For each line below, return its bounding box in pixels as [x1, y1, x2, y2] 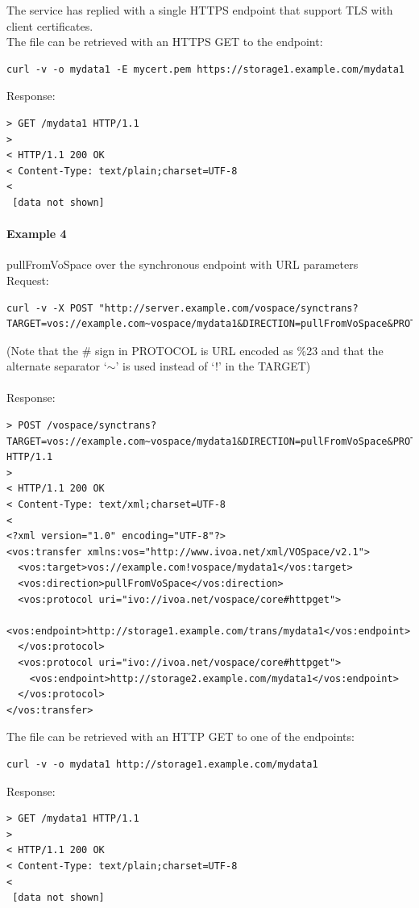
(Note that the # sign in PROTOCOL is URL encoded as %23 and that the [6, 341, 384, 358]
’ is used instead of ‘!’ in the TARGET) [115, 358, 311, 374]
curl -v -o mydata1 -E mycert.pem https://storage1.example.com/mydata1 [6, 63, 404, 75]
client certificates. [6, 17, 93, 34]
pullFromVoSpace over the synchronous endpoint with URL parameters [6, 256, 359, 273]
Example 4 [6, 225, 67, 242]
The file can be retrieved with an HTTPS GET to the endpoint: [6, 33, 323, 50]
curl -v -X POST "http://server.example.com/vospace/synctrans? [6, 302, 359, 314]
